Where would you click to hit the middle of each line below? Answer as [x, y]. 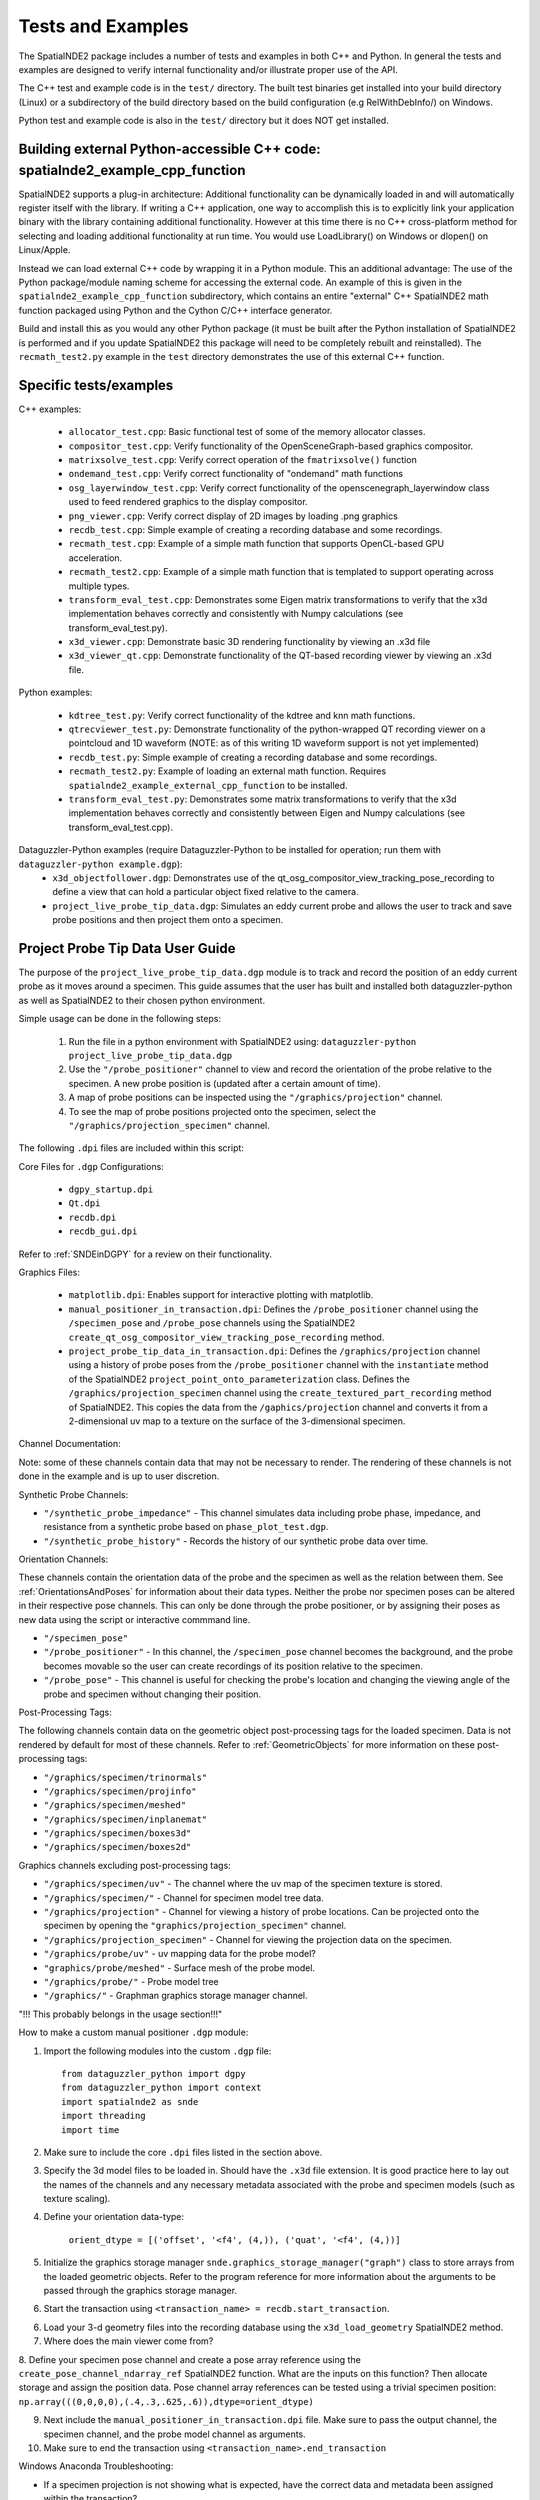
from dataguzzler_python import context [161, 2088]
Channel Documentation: [70, 1444]
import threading [103, 2116]
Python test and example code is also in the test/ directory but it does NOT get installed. [203, 121]
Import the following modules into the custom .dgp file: [157, 2051]
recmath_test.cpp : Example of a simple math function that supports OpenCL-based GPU [256, 544]
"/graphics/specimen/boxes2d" [117, 1847]
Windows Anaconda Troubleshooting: [96, 2466]
